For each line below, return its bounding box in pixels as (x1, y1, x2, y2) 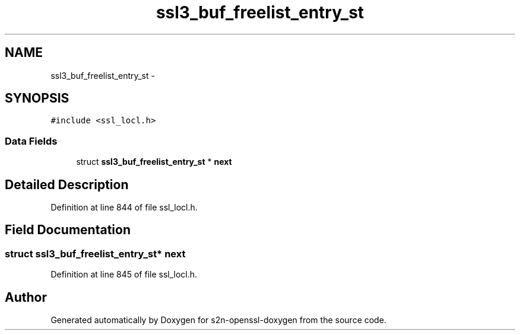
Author (5, 289, 47, 305)
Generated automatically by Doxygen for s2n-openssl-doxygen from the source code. (50, 315, 386, 326)
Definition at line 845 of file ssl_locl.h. (50, 269, 198, 280)
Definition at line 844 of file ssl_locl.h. (50, 202, 198, 213)
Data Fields (5, 135, 58, 147)
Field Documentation (5, 222, 131, 238)
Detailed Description (5, 177, 129, 192)
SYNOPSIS (5, 91, 69, 106)
